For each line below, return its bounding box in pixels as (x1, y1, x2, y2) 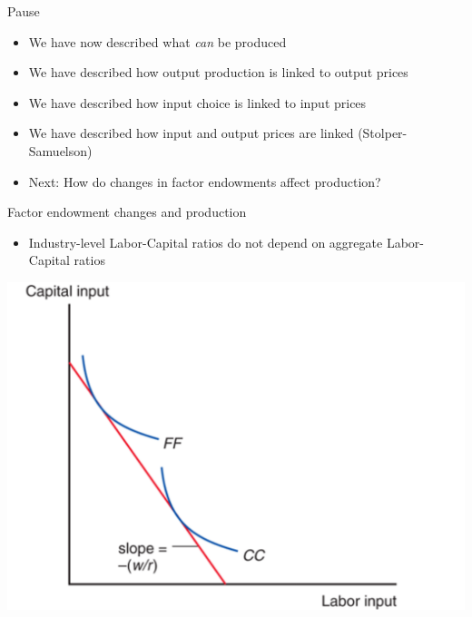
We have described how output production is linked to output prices (28, 63, 408, 82)
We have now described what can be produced (28, 32, 287, 51)
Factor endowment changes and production (7, 202, 247, 221)
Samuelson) (28, 141, 93, 160)
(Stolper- (358, 123, 408, 142)
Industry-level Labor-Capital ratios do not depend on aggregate (28, 232, 383, 251)
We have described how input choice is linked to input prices (28, 93, 367, 112)
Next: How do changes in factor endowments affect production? (28, 171, 381, 191)
